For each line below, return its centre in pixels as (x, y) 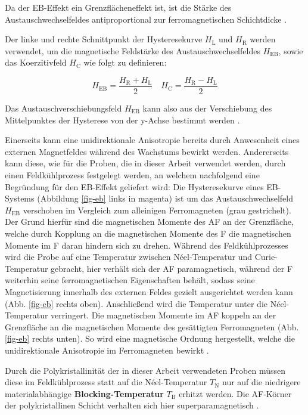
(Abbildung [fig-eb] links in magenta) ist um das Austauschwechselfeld (165, 198)
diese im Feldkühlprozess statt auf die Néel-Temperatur (106, 382)
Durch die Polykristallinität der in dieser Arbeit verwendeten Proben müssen (145, 370)
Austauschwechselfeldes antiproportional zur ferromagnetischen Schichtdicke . (146, 19)
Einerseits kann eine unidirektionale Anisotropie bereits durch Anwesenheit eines (152, 140)
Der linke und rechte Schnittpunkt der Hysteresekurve (104, 39)
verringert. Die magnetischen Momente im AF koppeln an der (164, 315)
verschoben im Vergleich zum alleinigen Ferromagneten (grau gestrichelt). (157, 210)
